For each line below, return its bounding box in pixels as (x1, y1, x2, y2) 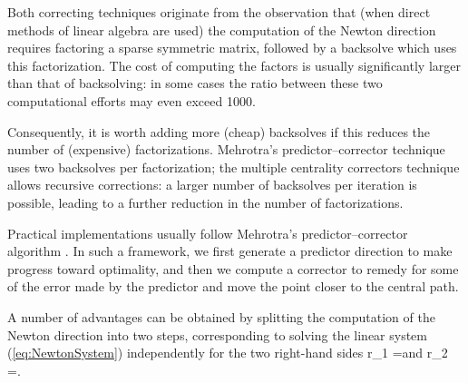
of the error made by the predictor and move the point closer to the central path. (7, 277, 459, 296)
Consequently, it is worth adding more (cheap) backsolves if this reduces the (7, 122, 431, 141)
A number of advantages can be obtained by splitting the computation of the (7, 307, 435, 326)
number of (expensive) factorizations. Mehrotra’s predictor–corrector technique (7, 140, 445, 159)
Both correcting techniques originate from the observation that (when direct (7, 3, 431, 21)
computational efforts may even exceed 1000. (7, 91, 256, 110)
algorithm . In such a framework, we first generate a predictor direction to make (7, 241, 453, 260)
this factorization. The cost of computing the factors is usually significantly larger (7, 55, 461, 74)
